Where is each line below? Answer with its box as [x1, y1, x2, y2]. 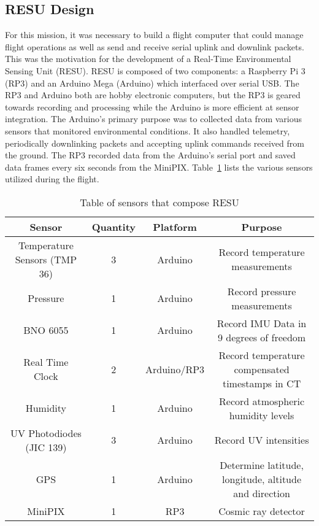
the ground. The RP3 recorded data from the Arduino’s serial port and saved [5, 149, 296, 161]
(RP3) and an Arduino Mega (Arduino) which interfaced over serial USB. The [5, 76, 299, 89]
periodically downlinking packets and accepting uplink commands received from [5, 136, 304, 149]
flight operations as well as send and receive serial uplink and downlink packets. [5, 40, 304, 53]
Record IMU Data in [217, 315, 307, 330]
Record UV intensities [214, 433, 309, 447]
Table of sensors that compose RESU [80, 195, 239, 209]
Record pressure [227, 284, 296, 298]
